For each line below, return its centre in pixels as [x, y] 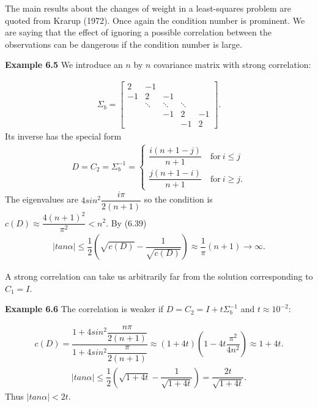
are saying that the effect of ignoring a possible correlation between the [138, 32]
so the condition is [178, 199]
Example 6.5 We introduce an [64, 65]
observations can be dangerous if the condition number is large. [124, 44]
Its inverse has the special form [63, 136]
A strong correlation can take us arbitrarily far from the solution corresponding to [159, 276]
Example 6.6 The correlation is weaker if [84, 309]
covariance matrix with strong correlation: [232, 65]
